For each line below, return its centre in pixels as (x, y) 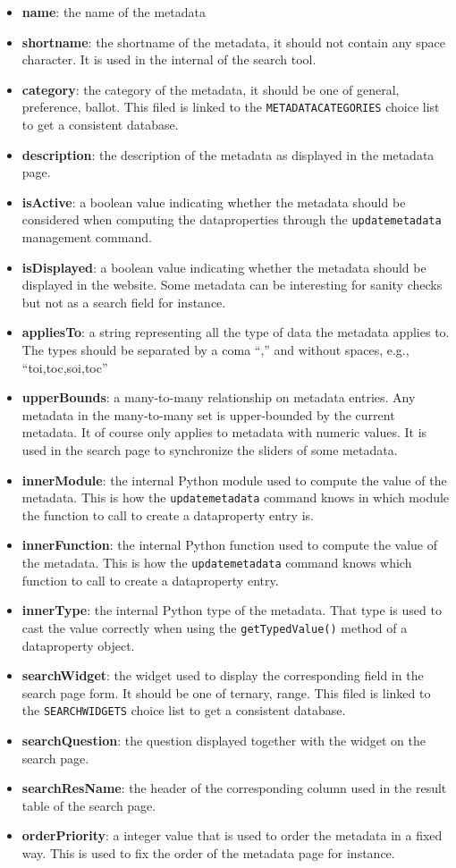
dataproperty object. (78, 645)
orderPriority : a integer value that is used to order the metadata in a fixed (232, 835)
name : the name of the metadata (114, 12)
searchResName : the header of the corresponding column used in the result (234, 788)
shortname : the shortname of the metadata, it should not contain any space (233, 42)
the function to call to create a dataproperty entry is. (168, 514)
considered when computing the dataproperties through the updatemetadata (232, 219)
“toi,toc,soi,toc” (65, 367)
